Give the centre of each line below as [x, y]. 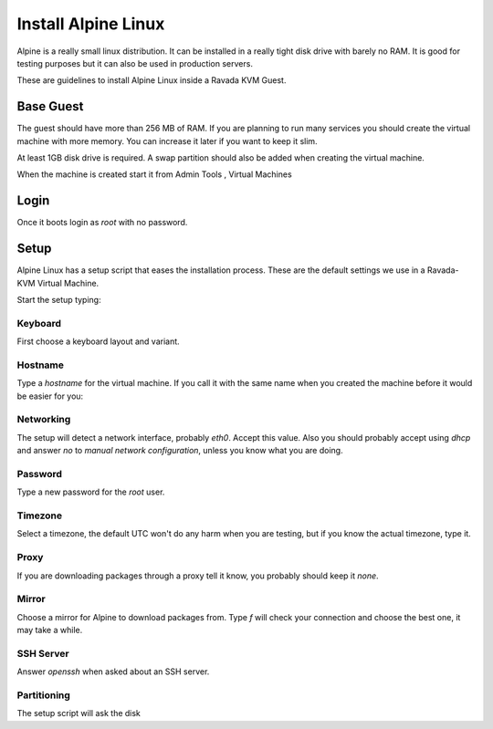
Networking [44, 420]
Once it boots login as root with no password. [102, 223]
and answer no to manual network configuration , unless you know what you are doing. [180, 451]
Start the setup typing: [59, 300]
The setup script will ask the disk [79, 713]
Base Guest [50, 106]
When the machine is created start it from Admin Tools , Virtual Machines [154, 174]
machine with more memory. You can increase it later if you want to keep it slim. [168, 141]
